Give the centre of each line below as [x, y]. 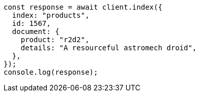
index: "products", [51, 15]
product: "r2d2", [55, 40]
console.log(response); [51, 72]
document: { [36, 31]
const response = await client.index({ [83, 7]
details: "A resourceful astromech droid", [109, 48]
